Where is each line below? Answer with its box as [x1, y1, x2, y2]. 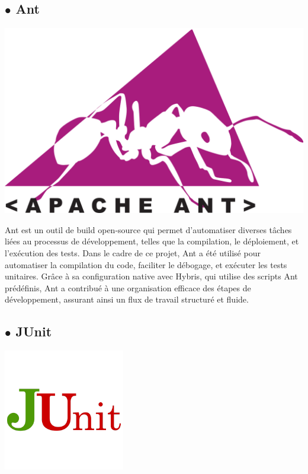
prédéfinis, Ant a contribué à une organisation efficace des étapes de [5, 281, 251, 294]
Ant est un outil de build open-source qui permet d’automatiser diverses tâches [5, 223, 292, 236]
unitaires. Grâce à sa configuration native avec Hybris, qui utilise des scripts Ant [5, 270, 298, 282]
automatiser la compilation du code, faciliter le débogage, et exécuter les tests [5, 258, 287, 271]
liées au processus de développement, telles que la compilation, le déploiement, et [5, 235, 299, 247]
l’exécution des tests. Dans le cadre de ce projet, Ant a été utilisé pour [5, 247, 261, 259]
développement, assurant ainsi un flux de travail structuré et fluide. [5, 293, 249, 306]
